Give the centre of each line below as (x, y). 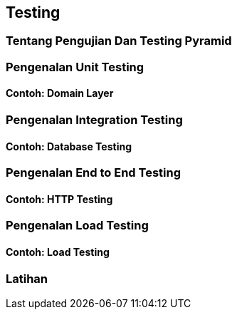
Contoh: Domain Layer (60, 93)
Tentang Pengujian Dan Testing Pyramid (119, 41)
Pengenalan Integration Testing (94, 120)
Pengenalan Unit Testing (75, 67)
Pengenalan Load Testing (77, 226)
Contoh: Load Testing (58, 252)
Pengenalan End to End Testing (93, 173)
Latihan (27, 278)
